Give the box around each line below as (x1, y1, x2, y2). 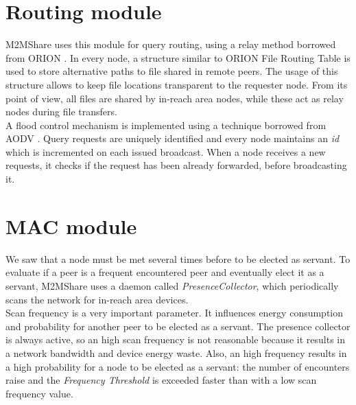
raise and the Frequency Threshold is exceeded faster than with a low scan (5, 373, 317, 387)
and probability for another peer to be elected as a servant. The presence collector (5, 319, 351, 333)
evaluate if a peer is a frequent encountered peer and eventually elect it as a (5, 265, 324, 279)
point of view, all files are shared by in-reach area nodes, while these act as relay (5, 91, 344, 105)
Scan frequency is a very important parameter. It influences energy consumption (5, 305, 344, 320)
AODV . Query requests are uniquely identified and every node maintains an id (5, 131, 340, 146)
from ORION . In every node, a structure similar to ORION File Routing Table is (5, 50, 351, 65)
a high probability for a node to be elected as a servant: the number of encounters (5, 359, 350, 373)
